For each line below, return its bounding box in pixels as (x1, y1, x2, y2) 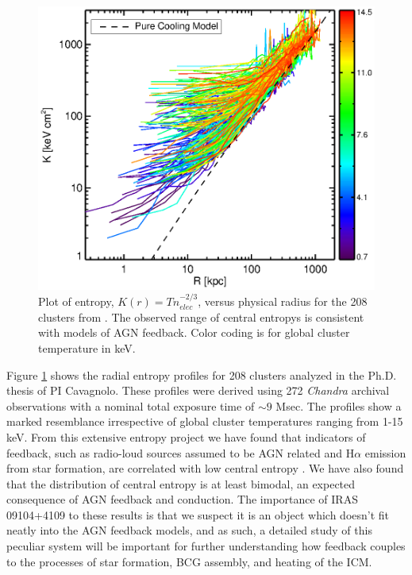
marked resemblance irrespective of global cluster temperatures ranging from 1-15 (6, 413, 403, 430)
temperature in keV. (38, 339, 136, 356)
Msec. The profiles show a (275, 397, 402, 414)
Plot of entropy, (38, 293, 114, 310)
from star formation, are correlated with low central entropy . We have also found (6, 460, 404, 477)
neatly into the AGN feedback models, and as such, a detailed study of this (6, 522, 372, 538)
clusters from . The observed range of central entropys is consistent (38, 308, 364, 325)
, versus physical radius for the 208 (198, 293, 368, 310)
